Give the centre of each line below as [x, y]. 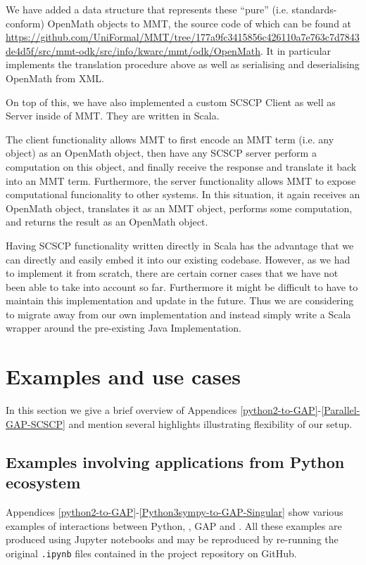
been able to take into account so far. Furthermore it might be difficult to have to [182, 286]
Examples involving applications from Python [175, 461]
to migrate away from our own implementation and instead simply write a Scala [178, 314]
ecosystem [43, 482]
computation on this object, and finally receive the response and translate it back [181, 166]
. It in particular [296, 50]
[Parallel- [341, 410]
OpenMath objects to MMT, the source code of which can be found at [200, 23]
